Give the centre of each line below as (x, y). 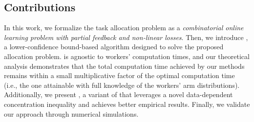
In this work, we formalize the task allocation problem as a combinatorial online (124, 28)
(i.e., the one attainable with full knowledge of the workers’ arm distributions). (122, 85)
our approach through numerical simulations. (71, 113)
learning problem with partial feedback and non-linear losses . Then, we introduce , (126, 37)
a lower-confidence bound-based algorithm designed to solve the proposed (114, 47)
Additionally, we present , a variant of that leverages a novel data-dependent (118, 94)
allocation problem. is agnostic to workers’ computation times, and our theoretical (127, 56)
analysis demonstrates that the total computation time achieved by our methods (124, 66)
